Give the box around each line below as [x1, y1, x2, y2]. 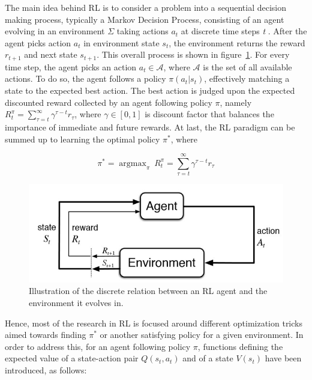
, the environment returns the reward [169, 36, 305, 49]
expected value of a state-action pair [5, 352, 139, 364]
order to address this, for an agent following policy [5, 340, 191, 352]
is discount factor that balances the [145, 108, 274, 120]
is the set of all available [203, 60, 292, 73]
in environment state [83, 36, 160, 49]
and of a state [182, 352, 233, 364]
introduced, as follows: [5, 364, 87, 376]
